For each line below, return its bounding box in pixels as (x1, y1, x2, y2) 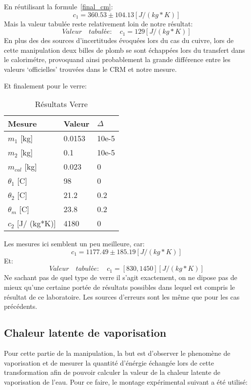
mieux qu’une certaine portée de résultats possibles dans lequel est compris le (4, 282, 235, 292)
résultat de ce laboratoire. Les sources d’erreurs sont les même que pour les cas (4, 291, 240, 302)
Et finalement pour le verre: (4, 80, 87, 90)
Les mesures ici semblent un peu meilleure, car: (4, 238, 145, 249)
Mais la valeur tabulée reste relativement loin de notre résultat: (4, 18, 193, 28)
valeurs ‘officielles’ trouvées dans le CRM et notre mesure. (4, 64, 177, 74)
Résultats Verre (35, 98, 88, 110)
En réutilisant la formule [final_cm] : (4, 1, 113, 11)
